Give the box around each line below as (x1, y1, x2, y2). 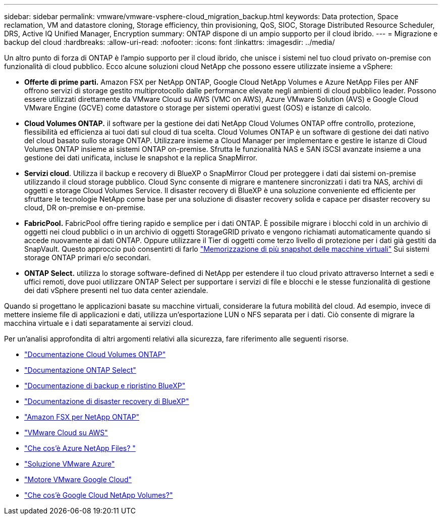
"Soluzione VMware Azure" (24, 459, 115, 468)
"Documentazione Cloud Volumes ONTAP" (24, 350, 166, 359)
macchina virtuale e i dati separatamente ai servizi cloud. (4, 319, 193, 327)
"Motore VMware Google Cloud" (24, 475, 132, 484)
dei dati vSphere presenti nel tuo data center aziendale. (24, 286, 208, 295)
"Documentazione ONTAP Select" (24, 366, 136, 374)
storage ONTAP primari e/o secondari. (24, 253, 151, 262)
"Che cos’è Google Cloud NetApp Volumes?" (24, 491, 173, 499)
